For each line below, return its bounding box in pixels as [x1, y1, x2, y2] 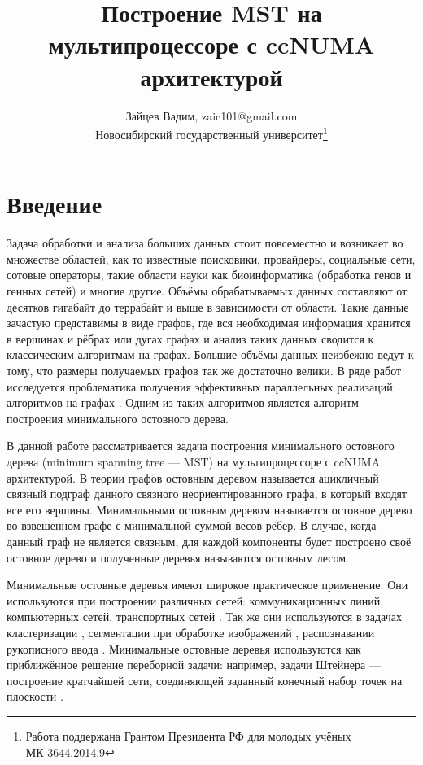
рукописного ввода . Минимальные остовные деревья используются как [7, 640, 361, 657]
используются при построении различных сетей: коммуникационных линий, [7, 592, 384, 609]
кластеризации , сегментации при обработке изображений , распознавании [7, 623, 375, 640]
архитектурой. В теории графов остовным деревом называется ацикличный [7, 469, 379, 486]
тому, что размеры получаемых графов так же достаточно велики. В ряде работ [7, 362, 402, 379]
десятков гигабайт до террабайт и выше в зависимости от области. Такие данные [7, 298, 409, 315]
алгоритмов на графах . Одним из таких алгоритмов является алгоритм [7, 394, 359, 411]
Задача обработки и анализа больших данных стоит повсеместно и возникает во [7, 234, 403, 251]
